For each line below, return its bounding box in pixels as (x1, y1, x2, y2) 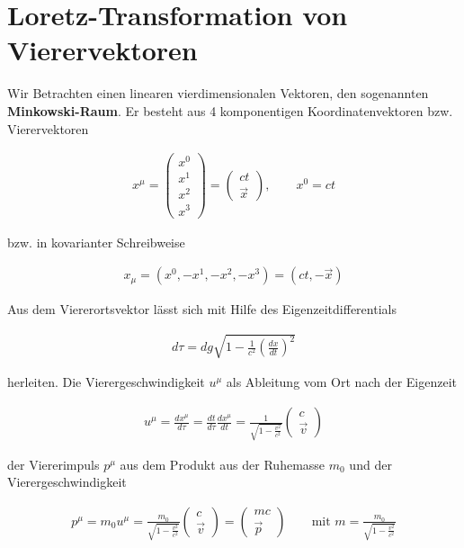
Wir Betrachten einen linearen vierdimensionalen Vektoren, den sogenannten (7, 84, 429, 103)
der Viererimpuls (7, 454, 100, 473)
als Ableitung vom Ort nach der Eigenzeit (226, 373, 458, 391)
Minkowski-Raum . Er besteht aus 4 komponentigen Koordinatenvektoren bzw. (7, 101, 453, 120)
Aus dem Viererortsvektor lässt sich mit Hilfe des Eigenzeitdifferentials (7, 300, 397, 319)
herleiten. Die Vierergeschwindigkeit (7, 373, 205, 391)
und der (349, 454, 392, 473)
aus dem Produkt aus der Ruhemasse (120, 454, 326, 473)
